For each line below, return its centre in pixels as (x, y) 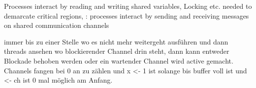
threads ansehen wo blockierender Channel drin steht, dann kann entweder (117, 51)
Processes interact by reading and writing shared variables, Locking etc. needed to (128, 6)
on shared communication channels (57, 25)
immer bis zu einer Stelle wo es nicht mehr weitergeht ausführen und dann (116, 41)
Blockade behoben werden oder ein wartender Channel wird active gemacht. (119, 60)
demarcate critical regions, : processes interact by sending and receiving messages (127, 15)
